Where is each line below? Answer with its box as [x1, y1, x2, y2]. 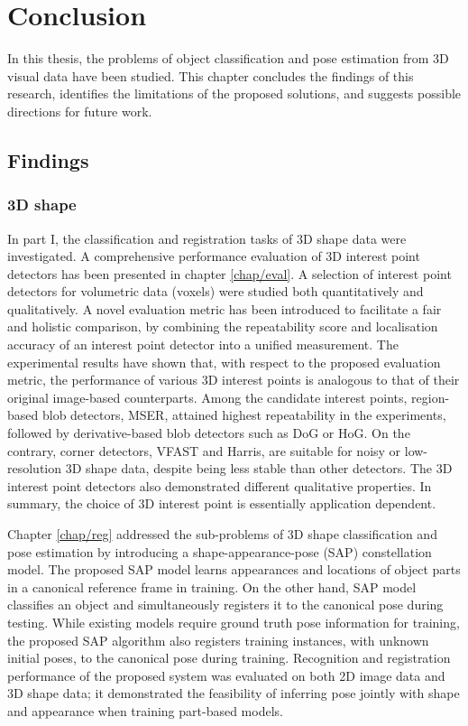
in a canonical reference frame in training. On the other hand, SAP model [7, 577, 417, 596]
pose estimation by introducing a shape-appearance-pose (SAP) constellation [7, 542, 432, 561]
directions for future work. [7, 101, 152, 120]
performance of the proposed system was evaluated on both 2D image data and [7, 665, 445, 684]
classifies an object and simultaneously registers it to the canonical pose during [7, 595, 444, 614]
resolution [7, 459, 62, 478]
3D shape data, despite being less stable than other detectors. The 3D [65, 459, 453, 478]
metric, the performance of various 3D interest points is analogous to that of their [7, 370, 460, 389]
